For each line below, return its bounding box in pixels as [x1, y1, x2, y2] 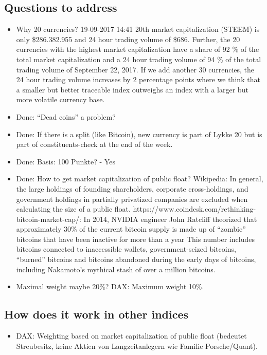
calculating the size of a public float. [16, 203, 131, 214]
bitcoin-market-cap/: [16, 213, 81, 224]
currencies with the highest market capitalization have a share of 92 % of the [16, 44, 259, 54]
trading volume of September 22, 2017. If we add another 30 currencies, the [16, 64, 255, 74]
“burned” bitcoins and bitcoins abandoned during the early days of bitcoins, [16, 254, 256, 265]
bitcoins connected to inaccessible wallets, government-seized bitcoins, [16, 244, 236, 254]
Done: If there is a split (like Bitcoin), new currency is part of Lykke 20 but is [16, 128, 262, 139]
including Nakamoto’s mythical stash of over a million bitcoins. [16, 264, 216, 274]
